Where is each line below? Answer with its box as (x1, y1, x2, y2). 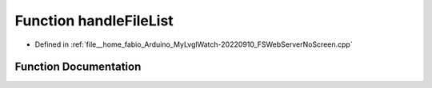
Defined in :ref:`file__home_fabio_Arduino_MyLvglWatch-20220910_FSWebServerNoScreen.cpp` (34, 40, 353, 49)
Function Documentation (14, 60, 142, 74)
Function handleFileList (14, 12, 174, 29)
